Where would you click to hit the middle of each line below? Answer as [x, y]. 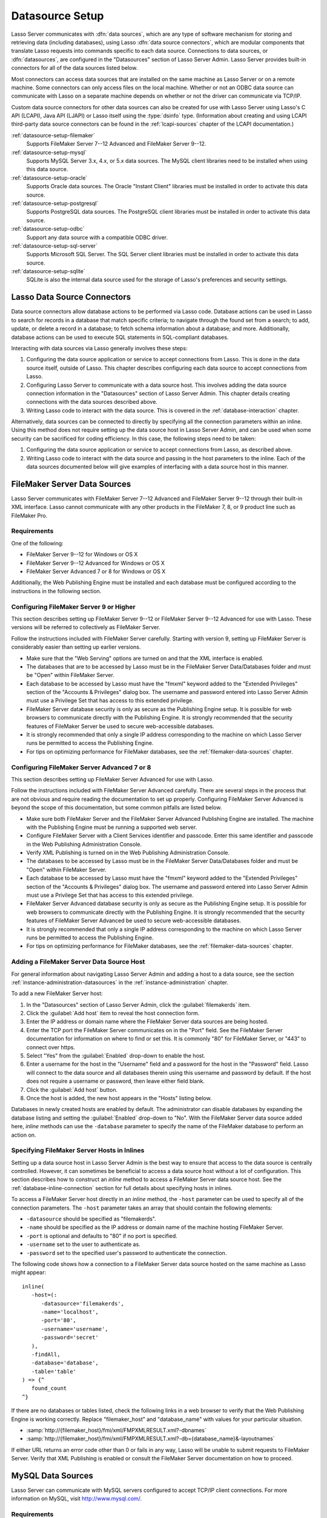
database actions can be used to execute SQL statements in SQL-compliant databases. [120, 337]
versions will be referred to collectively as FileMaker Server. [86, 627]
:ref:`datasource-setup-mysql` [49, 152]
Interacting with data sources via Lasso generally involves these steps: [99, 348]
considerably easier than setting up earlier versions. [76, 647]
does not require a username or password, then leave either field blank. [116, 1081]
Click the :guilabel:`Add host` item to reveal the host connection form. [113, 1013]
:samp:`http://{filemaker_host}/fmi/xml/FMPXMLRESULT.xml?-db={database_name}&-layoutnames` [150, 1438]
